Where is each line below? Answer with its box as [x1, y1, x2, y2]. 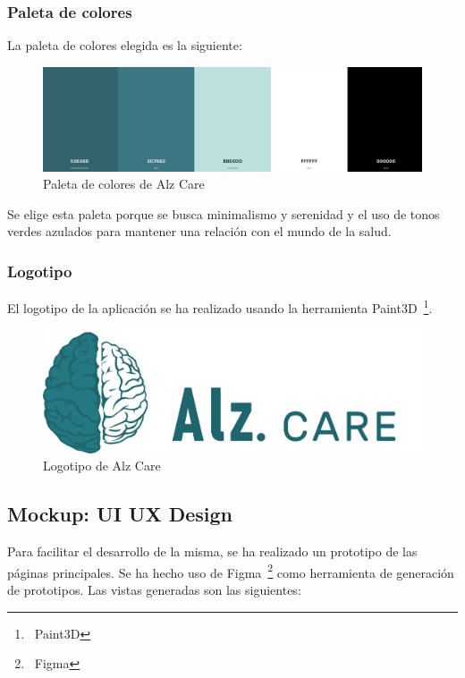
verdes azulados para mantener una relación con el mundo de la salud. [7, 222, 392, 241]
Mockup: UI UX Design [7, 500, 233, 528]
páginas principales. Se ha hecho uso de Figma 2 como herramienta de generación [7, 560, 454, 581]
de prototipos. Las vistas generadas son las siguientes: [7, 581, 301, 599]
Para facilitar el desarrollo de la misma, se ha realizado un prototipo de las [7, 542, 418, 561]
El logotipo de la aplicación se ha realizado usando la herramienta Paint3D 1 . [7, 296, 433, 317]
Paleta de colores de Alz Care [43, 174, 205, 193]
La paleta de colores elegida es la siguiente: [7, 36, 242, 55]
